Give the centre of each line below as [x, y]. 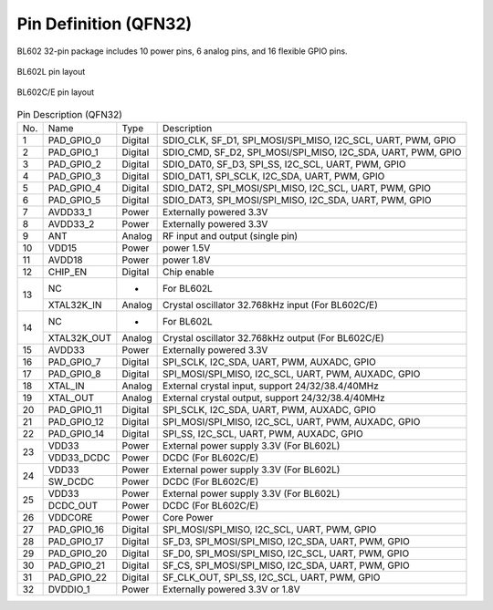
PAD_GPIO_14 [76, 434]
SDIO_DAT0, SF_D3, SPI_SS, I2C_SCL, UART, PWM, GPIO [284, 164]
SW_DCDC [71, 481]
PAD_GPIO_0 [74, 140]
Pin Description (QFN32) [70, 114]
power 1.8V [187, 260]
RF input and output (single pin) [231, 236]
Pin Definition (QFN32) [105, 24]
